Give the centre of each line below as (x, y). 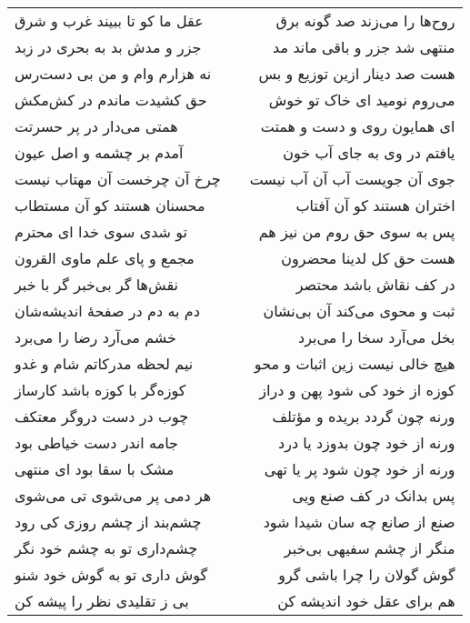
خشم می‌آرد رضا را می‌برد (95, 337)
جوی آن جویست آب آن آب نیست (352, 179)
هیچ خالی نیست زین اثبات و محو (355, 363)
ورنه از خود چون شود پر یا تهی (360, 469)
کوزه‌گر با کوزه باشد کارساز (100, 390)
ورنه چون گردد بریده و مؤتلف (364, 416)
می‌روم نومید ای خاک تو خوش (362, 100)
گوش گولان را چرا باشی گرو (367, 574)
